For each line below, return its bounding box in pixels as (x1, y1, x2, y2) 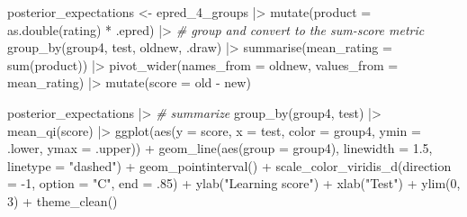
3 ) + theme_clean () (7, 191, 118, 210)
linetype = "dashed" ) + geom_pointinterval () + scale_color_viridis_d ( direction (7, 156, 452, 175)
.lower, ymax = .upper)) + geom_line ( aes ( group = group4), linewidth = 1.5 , (7, 139, 433, 158)
